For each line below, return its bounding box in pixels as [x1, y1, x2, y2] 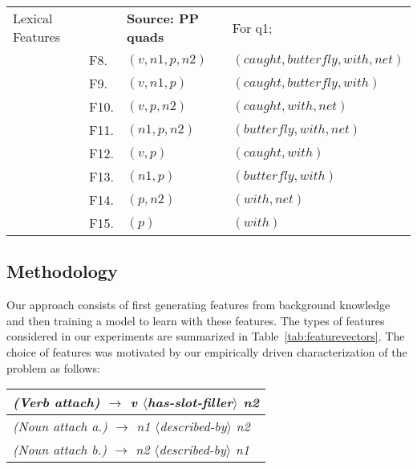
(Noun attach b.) [13, 440, 107, 459]
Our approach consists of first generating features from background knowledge [6, 296, 391, 313]
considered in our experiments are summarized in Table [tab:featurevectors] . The [6, 328, 405, 345]
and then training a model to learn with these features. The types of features [6, 312, 385, 328]
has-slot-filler [147, 393, 233, 412]
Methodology [6, 259, 118, 283]
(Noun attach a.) [13, 417, 107, 436]
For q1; [232, 18, 273, 37]
